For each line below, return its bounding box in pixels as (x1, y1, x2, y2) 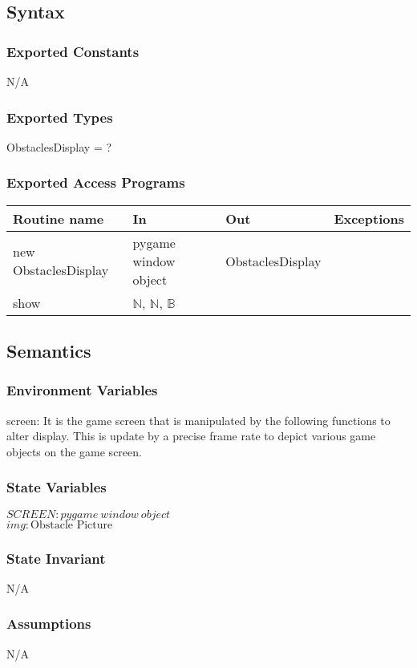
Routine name (13, 208, 104, 228)
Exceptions (334, 208, 404, 228)
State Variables (6, 477, 107, 497)
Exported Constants (6, 41, 140, 61)
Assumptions (6, 613, 91, 634)
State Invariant (6, 548, 106, 568)
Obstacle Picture (30, 519, 113, 531)
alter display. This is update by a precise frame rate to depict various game (6, 427, 376, 444)
